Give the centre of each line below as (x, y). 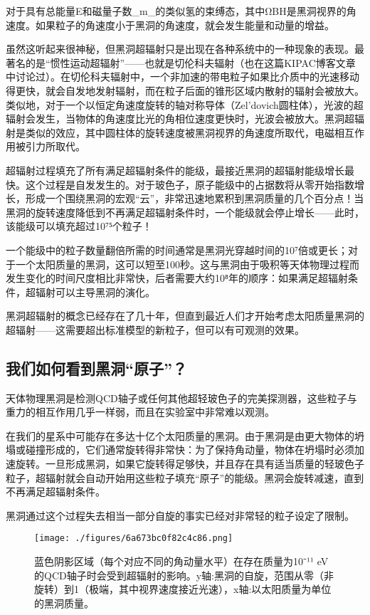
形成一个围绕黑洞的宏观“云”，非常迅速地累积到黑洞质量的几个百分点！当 (195, 198)
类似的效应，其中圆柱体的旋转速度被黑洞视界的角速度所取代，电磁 (180, 132)
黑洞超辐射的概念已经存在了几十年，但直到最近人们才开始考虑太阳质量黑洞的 (185, 316)
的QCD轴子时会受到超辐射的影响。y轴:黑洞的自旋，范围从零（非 (184, 575)
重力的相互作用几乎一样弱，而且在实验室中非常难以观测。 (140, 412)
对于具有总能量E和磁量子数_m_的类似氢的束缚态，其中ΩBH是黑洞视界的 (176, 11)
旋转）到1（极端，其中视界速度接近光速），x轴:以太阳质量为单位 (183, 589)
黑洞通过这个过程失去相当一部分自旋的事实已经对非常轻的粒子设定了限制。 (180, 515)
